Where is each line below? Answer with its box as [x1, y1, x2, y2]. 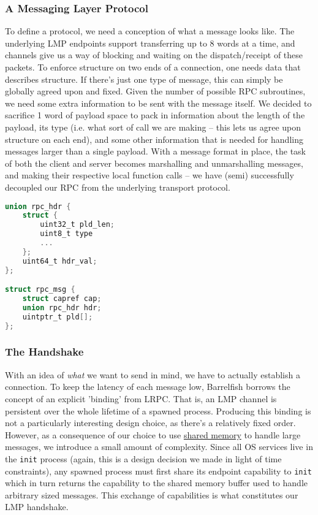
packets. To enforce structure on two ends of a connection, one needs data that [5, 61, 301, 73]
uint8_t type [40, 229, 93, 238]
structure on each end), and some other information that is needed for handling [5, 132, 303, 145]
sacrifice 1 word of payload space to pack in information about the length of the [5, 109, 305, 121]
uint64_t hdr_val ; [22, 256, 97, 265]
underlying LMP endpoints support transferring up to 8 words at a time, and [5, 36, 295, 49]
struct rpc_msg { [5, 285, 75, 294]
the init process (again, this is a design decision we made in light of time [5, 452, 282, 465]
